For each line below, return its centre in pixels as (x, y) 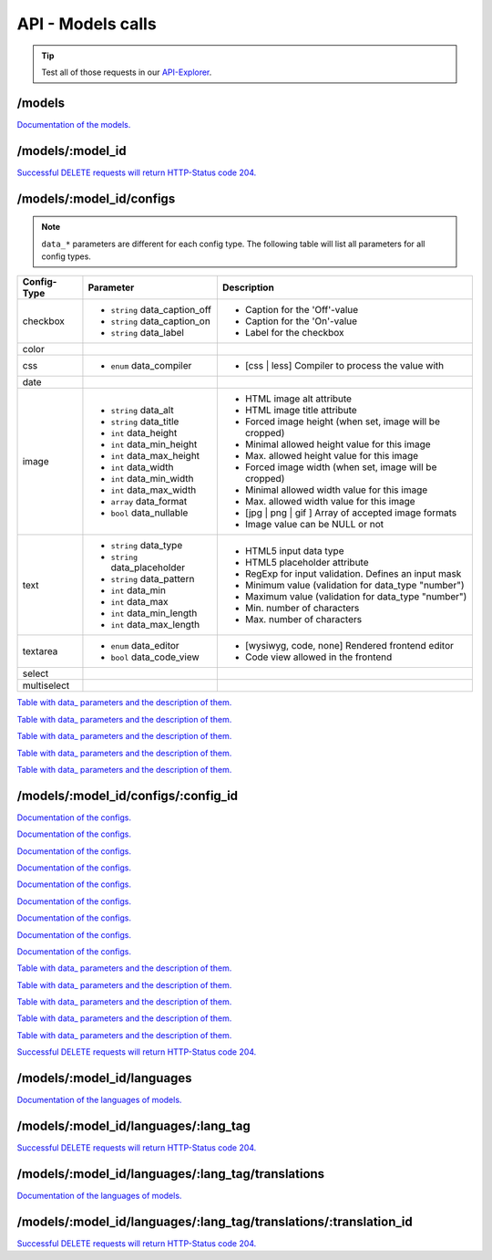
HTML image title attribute (301, 411)
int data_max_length (155, 625)
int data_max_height (155, 456)
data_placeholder (148, 568)
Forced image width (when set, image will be (341, 467)
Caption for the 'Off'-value (302, 310)
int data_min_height (154, 444)
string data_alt (142, 411)
